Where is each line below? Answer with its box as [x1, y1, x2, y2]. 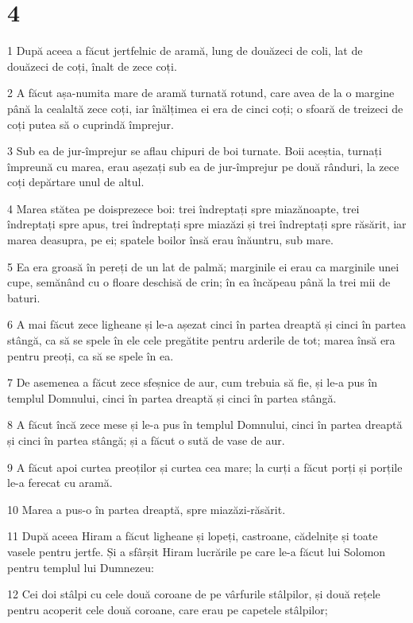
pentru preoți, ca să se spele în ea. [7, 347, 174, 364]
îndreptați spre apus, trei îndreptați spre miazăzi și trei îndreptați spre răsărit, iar [7, 216, 407, 232]
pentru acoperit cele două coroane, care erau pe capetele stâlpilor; [7, 601, 328, 617]
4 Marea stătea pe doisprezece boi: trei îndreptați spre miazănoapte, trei [7, 200, 360, 216]
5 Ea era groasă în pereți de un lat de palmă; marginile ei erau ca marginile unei [7, 258, 399, 275]
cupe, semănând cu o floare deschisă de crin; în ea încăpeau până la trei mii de [7, 274, 391, 290]
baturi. [7, 289, 41, 306]
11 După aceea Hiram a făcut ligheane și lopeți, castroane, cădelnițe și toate [7, 528, 378, 544]
